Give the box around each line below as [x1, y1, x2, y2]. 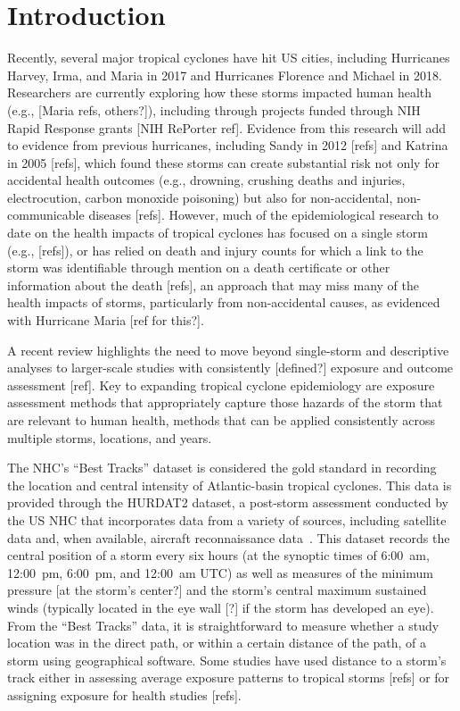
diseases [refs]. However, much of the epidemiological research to [88, 205, 439, 224]
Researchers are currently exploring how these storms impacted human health [7, 83, 432, 102]
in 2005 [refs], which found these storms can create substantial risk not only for [7, 153, 439, 171]
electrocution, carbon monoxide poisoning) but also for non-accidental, [7, 188, 393, 206]
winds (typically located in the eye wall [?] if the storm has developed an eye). [7, 598, 434, 616]
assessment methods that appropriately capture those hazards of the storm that [7, 393, 443, 412]
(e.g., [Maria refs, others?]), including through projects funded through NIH [7, 100, 421, 119]
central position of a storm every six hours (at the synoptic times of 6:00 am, [7, 546, 430, 565]
